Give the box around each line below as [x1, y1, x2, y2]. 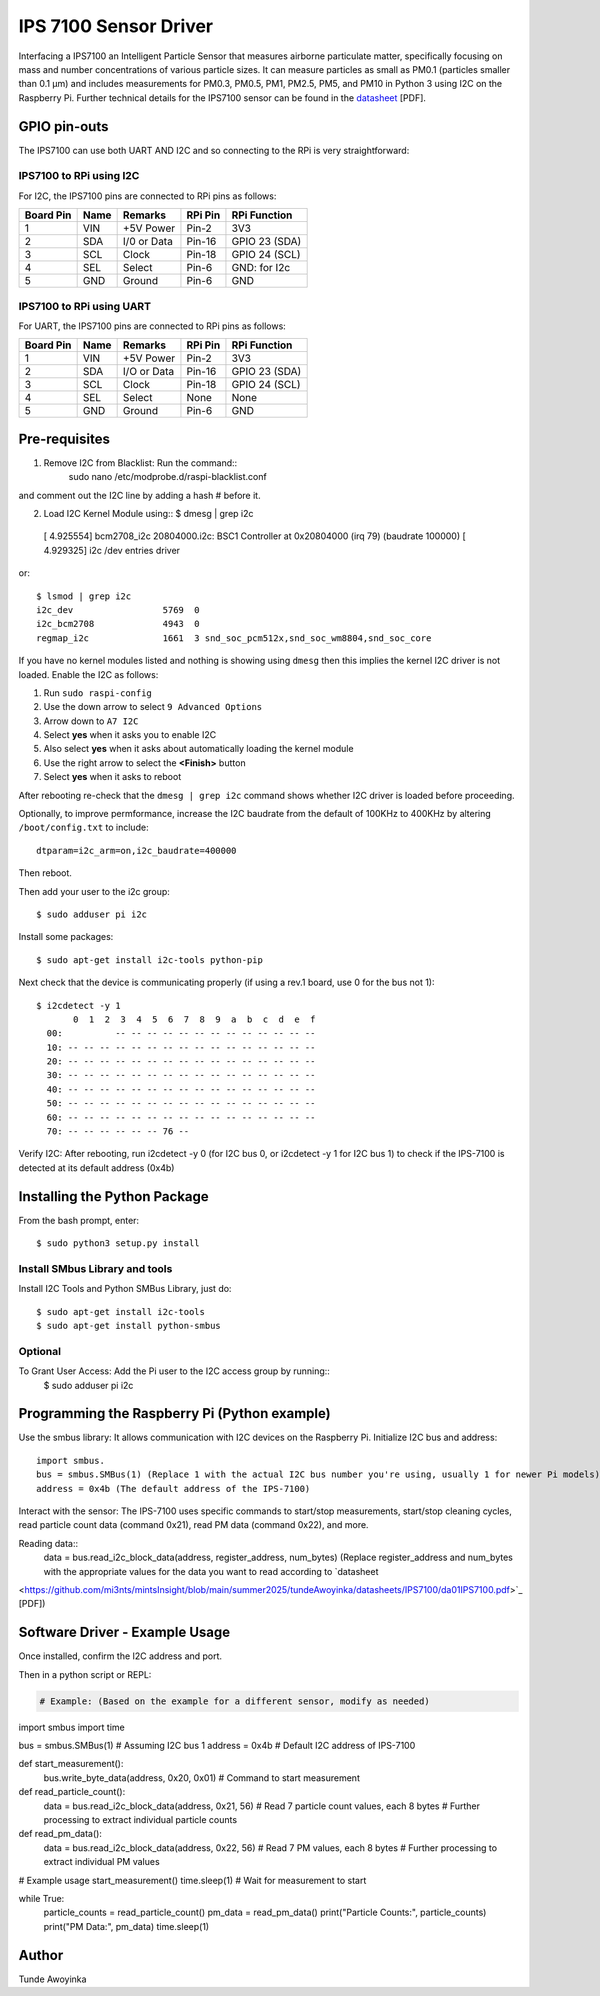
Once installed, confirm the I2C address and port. [18, 1650, 223, 1662]
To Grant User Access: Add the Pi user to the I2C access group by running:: [18, 1365, 330, 1377]
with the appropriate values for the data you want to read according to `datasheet [43, 1565, 379, 1577]
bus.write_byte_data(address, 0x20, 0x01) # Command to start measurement [43, 1771, 360, 1784]
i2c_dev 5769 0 [36, 604, 200, 615]
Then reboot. [18, 867, 72, 879]
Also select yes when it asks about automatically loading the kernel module [43, 743, 354, 755]
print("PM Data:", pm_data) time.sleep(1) [43, 1920, 210, 1932]
